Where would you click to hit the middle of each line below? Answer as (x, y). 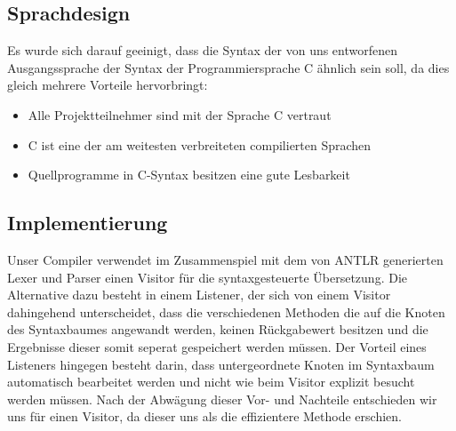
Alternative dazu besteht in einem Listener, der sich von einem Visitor (199, 295)
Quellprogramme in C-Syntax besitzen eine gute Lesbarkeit (189, 175)
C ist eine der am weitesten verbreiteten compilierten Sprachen (200, 144)
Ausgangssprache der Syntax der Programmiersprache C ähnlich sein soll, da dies (228, 67)
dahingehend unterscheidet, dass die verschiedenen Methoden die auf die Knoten (226, 311)
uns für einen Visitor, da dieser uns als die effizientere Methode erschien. (204, 416)
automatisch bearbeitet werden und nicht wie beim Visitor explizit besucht (211, 382)
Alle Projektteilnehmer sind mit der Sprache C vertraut (180, 114)
